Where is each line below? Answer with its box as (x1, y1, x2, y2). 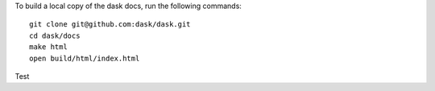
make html (29, 43, 68, 52)
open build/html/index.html (29, 53, 140, 63)
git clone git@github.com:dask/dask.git (29, 20, 191, 29)
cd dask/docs (29, 31, 81, 40)
